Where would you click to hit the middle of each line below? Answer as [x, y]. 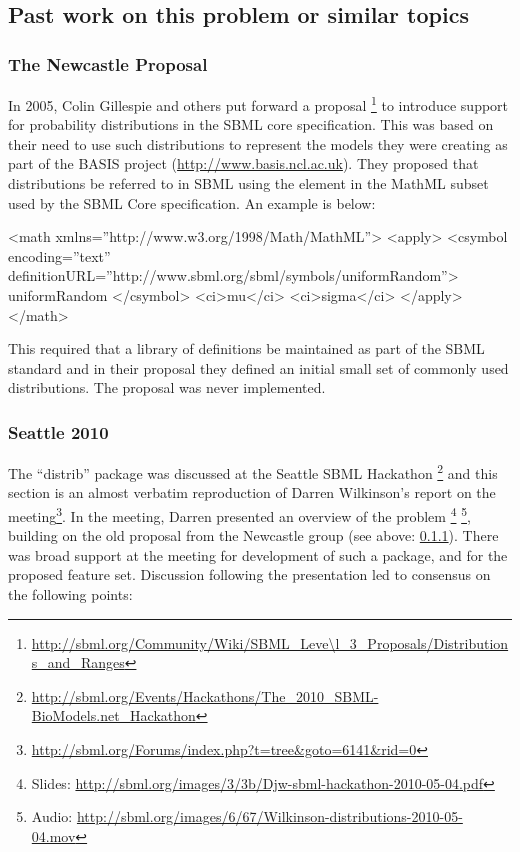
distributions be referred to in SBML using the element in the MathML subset [248, 183]
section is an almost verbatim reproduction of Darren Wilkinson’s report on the [252, 492]
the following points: [70, 594]
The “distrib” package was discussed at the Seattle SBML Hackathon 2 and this [253, 471]
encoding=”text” [59, 255]
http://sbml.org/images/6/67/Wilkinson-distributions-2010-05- [269, 816]
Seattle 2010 [58, 431]
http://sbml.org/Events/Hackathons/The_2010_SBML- [205, 695]
